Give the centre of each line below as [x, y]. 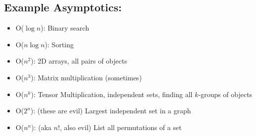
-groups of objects [225, 94]
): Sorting [59, 44]
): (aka [42, 127]
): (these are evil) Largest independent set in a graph [111, 111]
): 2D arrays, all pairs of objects [79, 61]
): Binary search [65, 28]
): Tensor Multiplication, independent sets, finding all [112, 94]
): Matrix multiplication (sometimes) [86, 77]
